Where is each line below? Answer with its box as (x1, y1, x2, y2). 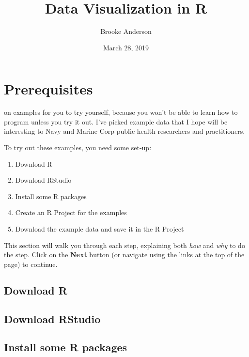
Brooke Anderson (100, 26, 152, 36)
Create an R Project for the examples (15, 207, 127, 217)
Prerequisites (4, 79, 93, 99)
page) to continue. (4, 259, 58, 269)
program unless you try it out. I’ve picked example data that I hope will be (4, 116, 228, 126)
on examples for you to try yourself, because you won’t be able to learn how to (4, 107, 238, 117)
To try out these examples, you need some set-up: (4, 142, 152, 153)
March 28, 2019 (103, 42, 149, 52)
